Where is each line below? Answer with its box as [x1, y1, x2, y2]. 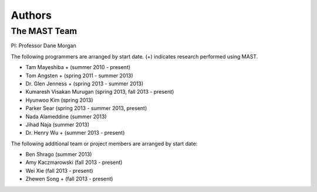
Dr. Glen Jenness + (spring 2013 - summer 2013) [25, 80, 144, 87]
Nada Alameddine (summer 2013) [25, 113, 107, 120]
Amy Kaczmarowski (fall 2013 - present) [25, 159, 123, 166]
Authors [11, 9, 52, 22]
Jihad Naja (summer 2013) [25, 121, 90, 128]
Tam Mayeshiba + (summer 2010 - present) [25, 64, 131, 71]
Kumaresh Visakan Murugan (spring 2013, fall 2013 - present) [25, 88, 174, 95]
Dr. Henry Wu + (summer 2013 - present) [25, 129, 125, 136]
